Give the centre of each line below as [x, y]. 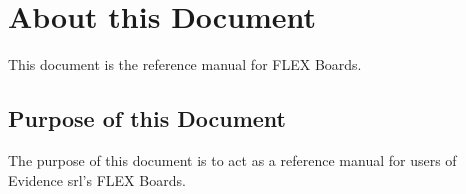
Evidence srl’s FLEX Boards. [97, 179]
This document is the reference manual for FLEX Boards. [185, 64]
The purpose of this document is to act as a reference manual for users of [232, 159]
